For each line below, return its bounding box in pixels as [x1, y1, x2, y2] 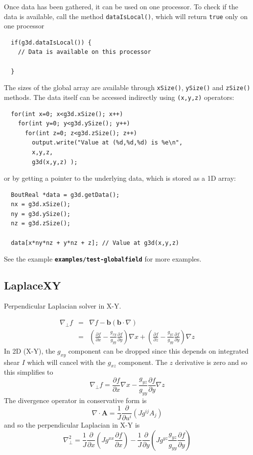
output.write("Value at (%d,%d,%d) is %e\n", [32, 139, 183, 146]
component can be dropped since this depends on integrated [68, 345, 249, 356]
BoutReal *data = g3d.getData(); [11, 191, 120, 198]
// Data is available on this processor [18, 48, 151, 56]
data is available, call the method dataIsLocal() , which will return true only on [4, 11, 248, 21]
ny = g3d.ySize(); [11, 210, 71, 217]
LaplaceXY [4, 278, 61, 293]
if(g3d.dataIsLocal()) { [11, 39, 92, 46]
